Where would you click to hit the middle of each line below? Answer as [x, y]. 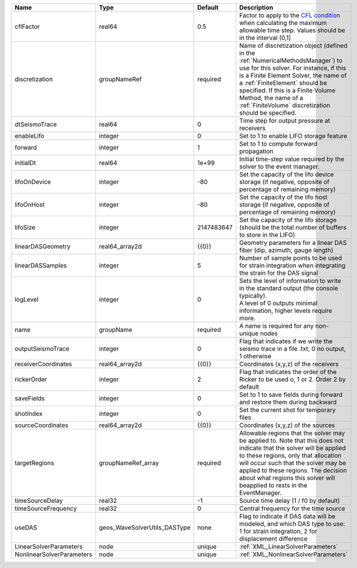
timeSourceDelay [39, 501]
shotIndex [29, 414]
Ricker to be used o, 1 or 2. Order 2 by [293, 379]
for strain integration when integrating [292, 265]
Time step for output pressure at [285, 121]
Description [256, 7]
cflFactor [27, 27]
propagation [256, 151]
